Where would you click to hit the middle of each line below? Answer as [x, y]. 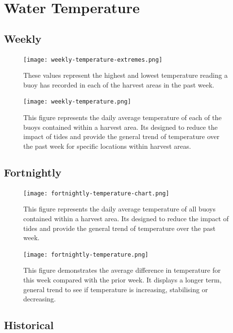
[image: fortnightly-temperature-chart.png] [96, 193]
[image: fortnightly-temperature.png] [86, 254]
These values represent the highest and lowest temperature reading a [125, 75]
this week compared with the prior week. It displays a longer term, [123, 279]
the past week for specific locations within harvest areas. [107, 146]
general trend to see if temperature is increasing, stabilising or [116, 289]
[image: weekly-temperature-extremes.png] [93, 60]
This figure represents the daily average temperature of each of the [123, 117]
